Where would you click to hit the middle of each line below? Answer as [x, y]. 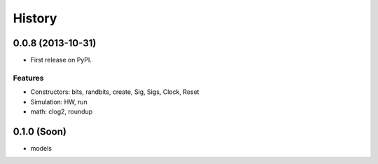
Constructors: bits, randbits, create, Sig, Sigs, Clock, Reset [115, 92]
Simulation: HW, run [59, 102]
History [35, 18]
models [41, 148]
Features [28, 78]
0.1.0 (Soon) [40, 131]
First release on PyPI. [61, 60]
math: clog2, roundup [62, 111]
